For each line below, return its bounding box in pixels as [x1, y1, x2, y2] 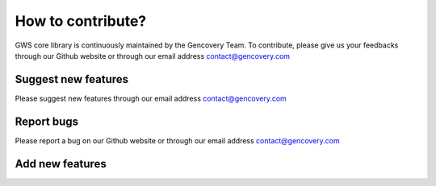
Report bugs [15, 114, 79, 128]
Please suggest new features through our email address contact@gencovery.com [15, 93, 287, 103]
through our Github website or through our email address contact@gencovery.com [15, 51, 291, 60]
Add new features [15, 157, 107, 171]
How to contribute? [15, 12, 147, 30]
